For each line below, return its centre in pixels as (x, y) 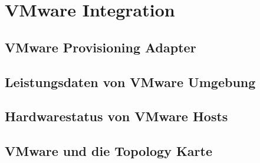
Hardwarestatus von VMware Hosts (116, 116)
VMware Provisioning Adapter (101, 47)
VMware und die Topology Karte (109, 151)
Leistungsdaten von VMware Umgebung (130, 81)
